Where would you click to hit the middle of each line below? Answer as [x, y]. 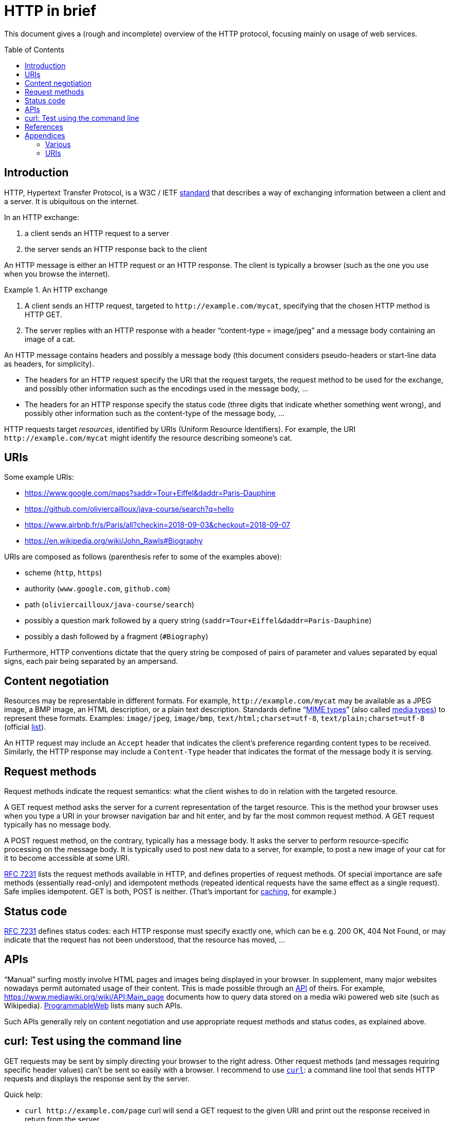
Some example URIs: [39, 477]
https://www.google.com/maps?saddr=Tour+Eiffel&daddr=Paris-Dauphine [150, 493]
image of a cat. [50, 339]
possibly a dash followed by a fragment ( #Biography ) [117, 637]
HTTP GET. [43, 314]
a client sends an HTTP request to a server [97, 233]
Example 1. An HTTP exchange [56, 290]
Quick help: [23, 1094]
